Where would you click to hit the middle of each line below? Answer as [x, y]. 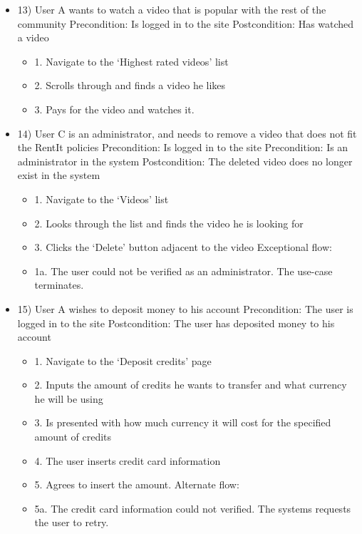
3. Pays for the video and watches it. [114, 109]
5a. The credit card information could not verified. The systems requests [193, 508]
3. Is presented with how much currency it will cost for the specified [183, 422]
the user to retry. [72, 522]
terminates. [59, 285]
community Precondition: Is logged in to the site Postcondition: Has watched [186, 23]
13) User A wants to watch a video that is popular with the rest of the [172, 9]
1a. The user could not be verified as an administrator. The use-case [183, 271]
